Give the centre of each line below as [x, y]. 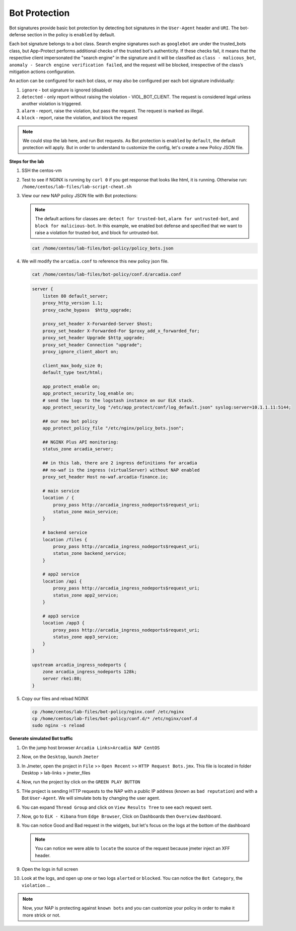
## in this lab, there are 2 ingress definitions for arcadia [120, 463]
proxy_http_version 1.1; [73, 303]
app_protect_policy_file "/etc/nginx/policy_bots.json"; [113, 428]
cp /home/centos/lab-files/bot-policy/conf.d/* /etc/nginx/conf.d [114, 719]
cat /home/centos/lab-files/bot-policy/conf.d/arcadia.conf [107, 274]
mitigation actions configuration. [42, 72]
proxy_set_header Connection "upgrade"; [92, 345]
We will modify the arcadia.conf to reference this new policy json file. [95, 261]
